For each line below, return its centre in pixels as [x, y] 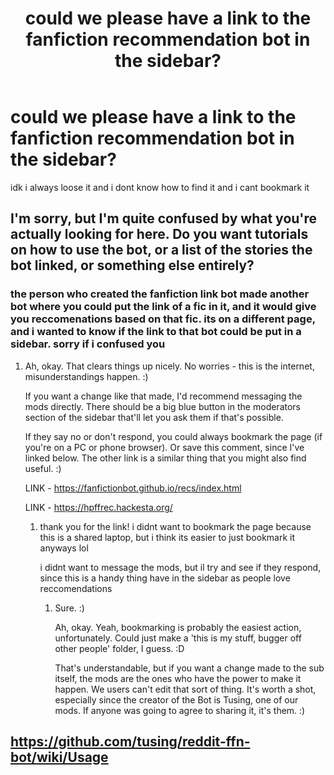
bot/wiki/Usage [59, 757]
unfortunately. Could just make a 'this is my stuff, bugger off [178, 638]
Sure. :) [69, 608]
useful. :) [43, 468]
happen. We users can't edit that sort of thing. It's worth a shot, [185, 689]
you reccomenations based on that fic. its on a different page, [163, 319]
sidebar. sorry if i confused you [88, 344]
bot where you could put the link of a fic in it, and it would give [163, 307]
